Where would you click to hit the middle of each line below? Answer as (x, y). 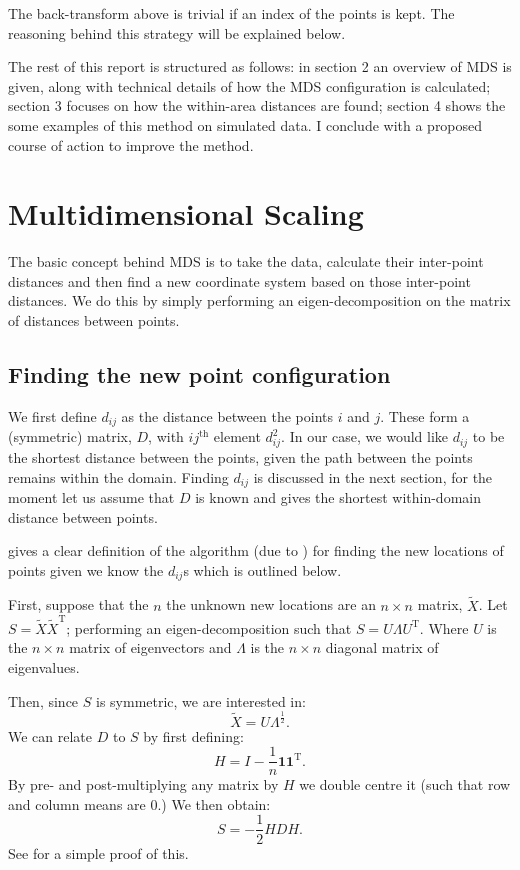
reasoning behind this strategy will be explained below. (177, 32)
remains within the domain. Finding (118, 476)
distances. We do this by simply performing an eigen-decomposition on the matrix (259, 300)
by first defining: (193, 735)
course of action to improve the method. (131, 144)
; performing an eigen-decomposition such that (209, 627)
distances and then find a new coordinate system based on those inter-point (239, 280)
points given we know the (86, 569)
